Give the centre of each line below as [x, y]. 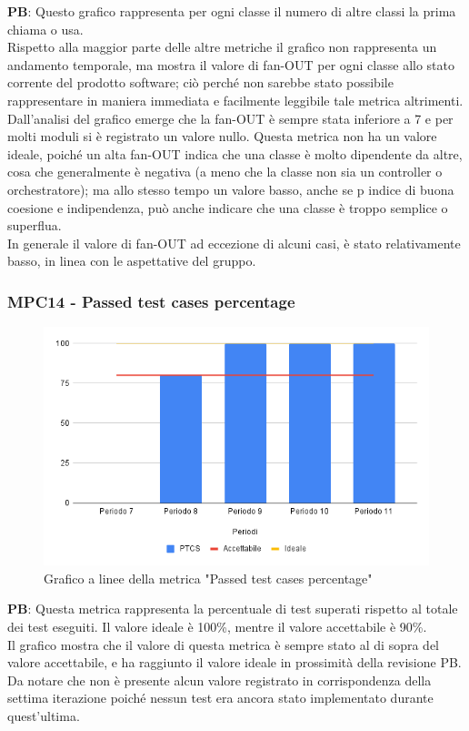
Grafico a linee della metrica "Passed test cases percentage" [208, 578]
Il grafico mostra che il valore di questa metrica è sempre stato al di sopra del [223, 644]
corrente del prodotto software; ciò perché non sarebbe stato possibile [200, 82]
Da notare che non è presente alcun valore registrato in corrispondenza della [220, 680]
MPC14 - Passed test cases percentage [151, 301]
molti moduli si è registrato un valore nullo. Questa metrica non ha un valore [222, 136]
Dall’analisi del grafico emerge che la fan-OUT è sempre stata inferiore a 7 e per [230, 118]
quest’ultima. [44, 716]
